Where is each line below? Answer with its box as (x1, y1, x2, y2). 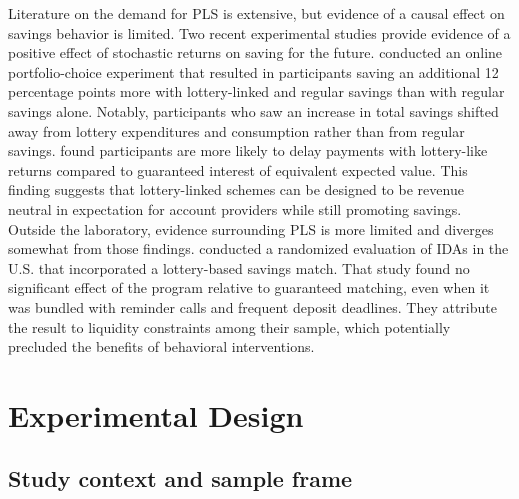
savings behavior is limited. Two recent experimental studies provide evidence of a (8, 22, 511, 43)
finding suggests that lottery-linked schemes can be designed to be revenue (8, 179, 464, 200)
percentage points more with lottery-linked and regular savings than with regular (8, 81, 505, 102)
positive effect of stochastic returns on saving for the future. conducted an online (8, 42, 503, 63)
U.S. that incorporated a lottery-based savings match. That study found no (8, 257, 470, 278)
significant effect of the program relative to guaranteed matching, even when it (8, 277, 490, 298)
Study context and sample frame (8, 463, 353, 494)
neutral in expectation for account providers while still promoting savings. (8, 198, 462, 219)
